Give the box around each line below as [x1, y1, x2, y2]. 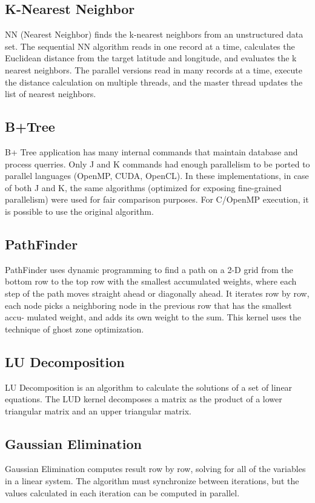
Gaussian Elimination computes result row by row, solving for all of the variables [5, 462, 306, 475]
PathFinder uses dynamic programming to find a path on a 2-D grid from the [5, 263, 293, 275]
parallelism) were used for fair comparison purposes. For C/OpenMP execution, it [5, 193, 309, 206]
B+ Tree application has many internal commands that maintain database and [5, 145, 298, 158]
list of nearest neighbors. [5, 87, 96, 100]
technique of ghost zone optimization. [5, 322, 144, 335]
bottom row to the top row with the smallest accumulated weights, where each [5, 275, 297, 288]
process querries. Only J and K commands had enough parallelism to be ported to [5, 157, 310, 170]
